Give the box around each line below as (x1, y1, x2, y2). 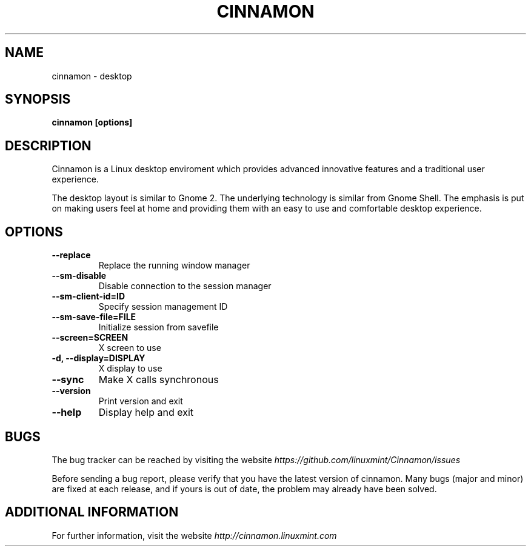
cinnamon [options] (52, 117, 133, 128)
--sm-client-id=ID (52, 291, 125, 302)
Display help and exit (98, 406, 194, 419)
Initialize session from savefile (98, 322, 219, 333)
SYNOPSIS (5, 92, 71, 107)
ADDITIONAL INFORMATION (5, 504, 179, 520)
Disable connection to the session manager (98, 281, 272, 292)
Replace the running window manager (98, 260, 250, 271)
